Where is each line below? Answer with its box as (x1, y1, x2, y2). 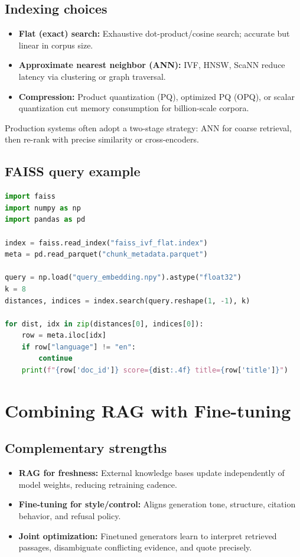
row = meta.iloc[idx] (21, 331, 106, 340)
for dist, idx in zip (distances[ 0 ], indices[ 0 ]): (5, 319, 204, 328)
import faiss (5, 192, 56, 201)
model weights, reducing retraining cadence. (18, 478, 177, 490)
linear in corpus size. (18, 38, 93, 51)
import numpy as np (5, 203, 81, 212)
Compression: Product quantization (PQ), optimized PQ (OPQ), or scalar (18, 90, 295, 102)
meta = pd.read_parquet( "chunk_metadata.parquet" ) (5, 250, 208, 259)
